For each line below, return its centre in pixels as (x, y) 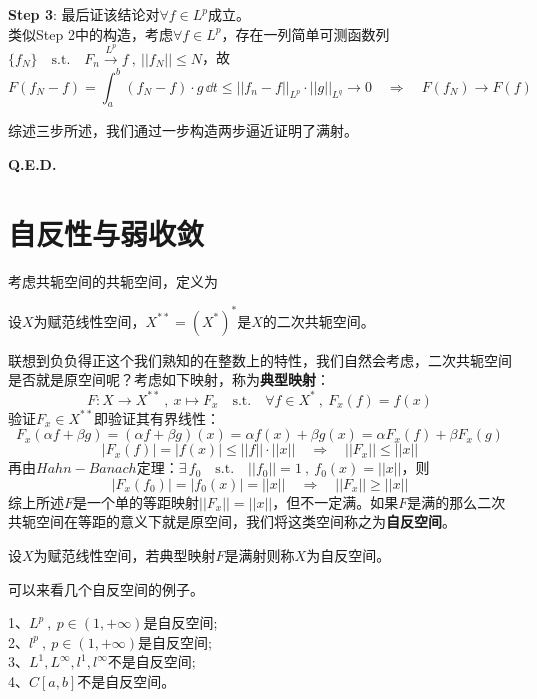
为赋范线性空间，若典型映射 (124, 554)
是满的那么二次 (456, 501)
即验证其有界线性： (157, 417)
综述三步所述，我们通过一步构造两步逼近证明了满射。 (183, 130)
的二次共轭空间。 (318, 320)
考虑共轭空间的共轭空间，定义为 (113, 280)
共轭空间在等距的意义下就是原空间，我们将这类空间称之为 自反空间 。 (232, 521)
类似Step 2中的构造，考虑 (90, 33)
